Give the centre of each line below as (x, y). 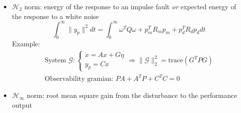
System (55, 61)
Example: (26, 44)
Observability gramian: (79, 79)
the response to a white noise (55, 16)
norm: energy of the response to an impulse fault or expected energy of (130, 6)
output (22, 104)
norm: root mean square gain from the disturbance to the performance (132, 95)
